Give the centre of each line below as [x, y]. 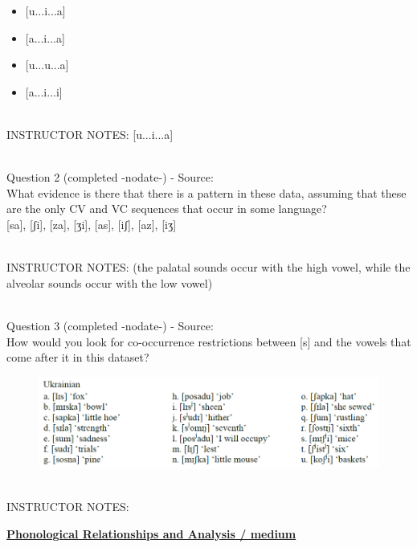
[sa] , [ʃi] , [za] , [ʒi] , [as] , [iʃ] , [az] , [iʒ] [92, 224]
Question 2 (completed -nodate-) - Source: [110, 177]
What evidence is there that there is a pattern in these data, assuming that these [206, 192]
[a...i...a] [45, 37]
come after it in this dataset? [78, 357]
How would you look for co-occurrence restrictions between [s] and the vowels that [209, 341]
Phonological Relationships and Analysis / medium [151, 533]
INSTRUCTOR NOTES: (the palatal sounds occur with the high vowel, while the [208, 267]
